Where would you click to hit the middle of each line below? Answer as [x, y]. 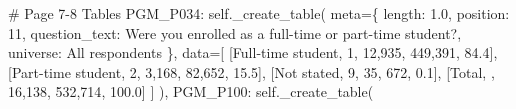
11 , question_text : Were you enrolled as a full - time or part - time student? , [235, 32]
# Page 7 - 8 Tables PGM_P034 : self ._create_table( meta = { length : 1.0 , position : [259, 13]
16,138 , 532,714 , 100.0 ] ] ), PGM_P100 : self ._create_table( [191, 91]
